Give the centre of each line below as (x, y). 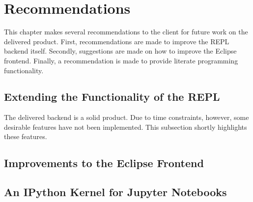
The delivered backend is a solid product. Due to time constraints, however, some (126, 117)
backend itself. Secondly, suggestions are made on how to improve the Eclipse (120, 51)
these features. (26, 136)
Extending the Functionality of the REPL (112, 97)
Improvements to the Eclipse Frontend (104, 163)
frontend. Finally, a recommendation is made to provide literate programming (121, 60)
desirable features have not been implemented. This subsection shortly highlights (126, 127)
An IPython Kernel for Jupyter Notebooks (115, 192)
